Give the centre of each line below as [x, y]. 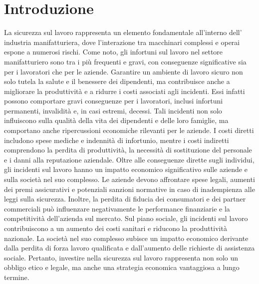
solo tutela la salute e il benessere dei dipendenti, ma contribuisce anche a [117, 81]
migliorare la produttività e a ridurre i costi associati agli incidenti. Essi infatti [125, 91]
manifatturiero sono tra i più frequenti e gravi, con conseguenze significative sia [125, 61]
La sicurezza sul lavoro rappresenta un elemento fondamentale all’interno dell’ [123, 32]
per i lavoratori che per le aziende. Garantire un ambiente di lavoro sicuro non [124, 71]
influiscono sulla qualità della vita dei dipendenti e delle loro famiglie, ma [116, 120]
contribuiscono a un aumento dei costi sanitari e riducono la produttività [116, 228]
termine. [17, 277]
